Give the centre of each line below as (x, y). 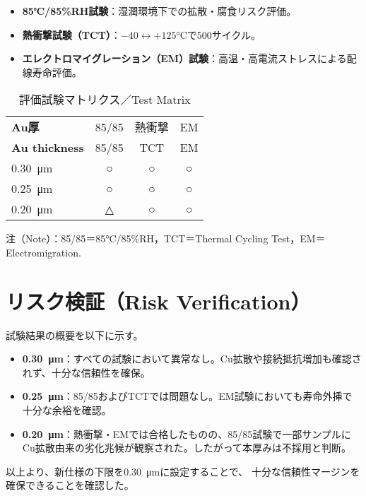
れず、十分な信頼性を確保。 (86, 372)
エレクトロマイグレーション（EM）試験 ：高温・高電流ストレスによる (184, 58)
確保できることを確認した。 (70, 485)
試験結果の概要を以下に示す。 (75, 335)
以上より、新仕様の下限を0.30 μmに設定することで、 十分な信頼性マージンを (183, 471)
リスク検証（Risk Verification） (158, 301)
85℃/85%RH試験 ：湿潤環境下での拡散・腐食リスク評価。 (159, 11)
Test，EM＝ (299, 238)
